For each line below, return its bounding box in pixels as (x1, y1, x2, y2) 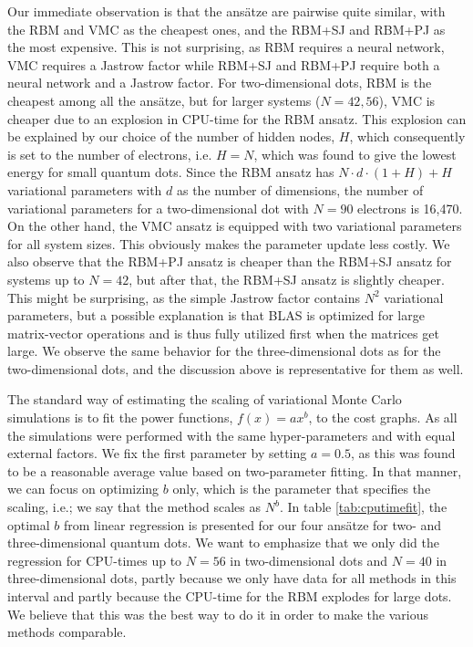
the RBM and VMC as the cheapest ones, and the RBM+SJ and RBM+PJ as (7, 19, 446, 38)
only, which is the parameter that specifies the (172, 479, 431, 498)
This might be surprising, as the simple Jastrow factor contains (7, 287, 361, 307)
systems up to (7, 269, 85, 288)
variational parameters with (7, 180, 162, 199)
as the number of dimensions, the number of (176, 180, 424, 199)
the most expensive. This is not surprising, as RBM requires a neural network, (7, 37, 445, 57)
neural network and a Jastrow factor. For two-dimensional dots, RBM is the (7, 73, 432, 92)
